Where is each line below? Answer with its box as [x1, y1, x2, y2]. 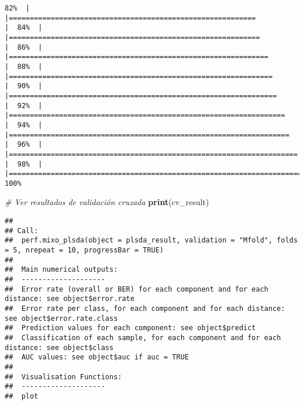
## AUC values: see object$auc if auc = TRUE [5, 353, 189, 362]
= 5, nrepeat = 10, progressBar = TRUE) [5, 246, 164, 255]
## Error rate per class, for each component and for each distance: [5, 304, 285, 313]
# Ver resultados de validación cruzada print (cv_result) [5, 196, 209, 208]
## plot [5, 392, 39, 400]
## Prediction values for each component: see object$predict [5, 324, 256, 333]
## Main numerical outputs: [5, 265, 118, 274]
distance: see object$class [5, 343, 114, 352]
